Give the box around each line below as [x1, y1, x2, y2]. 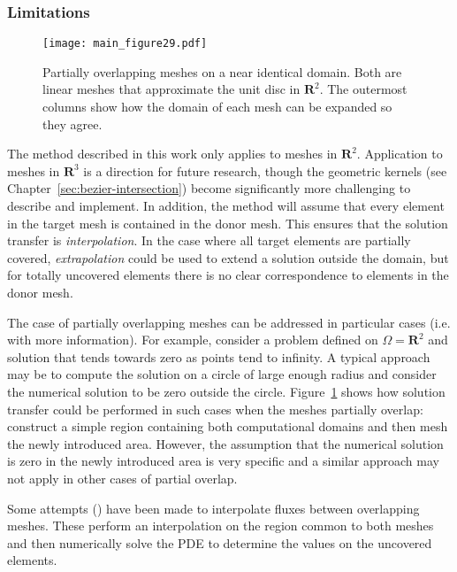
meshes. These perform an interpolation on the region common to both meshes [7, 516, 434, 535]
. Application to [356, 144, 443, 163]
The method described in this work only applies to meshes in [7, 144, 338, 163]
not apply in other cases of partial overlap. [7, 468, 238, 487]
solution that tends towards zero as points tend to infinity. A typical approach [7, 347, 430, 366]
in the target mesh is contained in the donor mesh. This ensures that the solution [7, 213, 448, 232]
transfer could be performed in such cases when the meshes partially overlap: [7, 399, 423, 418]
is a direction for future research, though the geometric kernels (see [83, 161, 447, 180]
